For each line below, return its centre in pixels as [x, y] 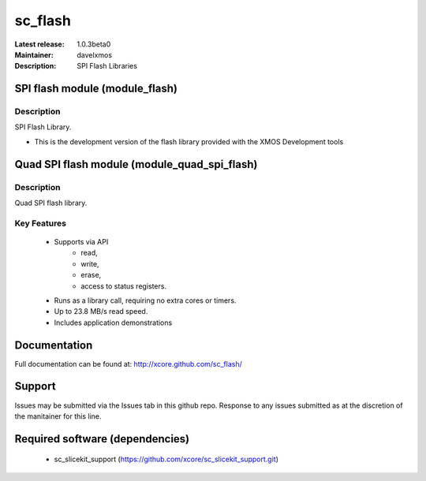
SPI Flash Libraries [107, 66]
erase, [91, 275]
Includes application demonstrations [113, 323]
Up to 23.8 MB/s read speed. [101, 311]
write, [90, 263]
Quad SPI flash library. [51, 203]
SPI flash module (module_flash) [96, 89]
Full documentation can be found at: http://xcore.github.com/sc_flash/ [128, 364]
